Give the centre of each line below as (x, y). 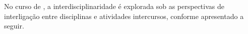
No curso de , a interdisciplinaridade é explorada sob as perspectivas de (114, 6)
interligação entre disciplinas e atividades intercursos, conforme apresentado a (124, 16)
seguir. (14, 26)
